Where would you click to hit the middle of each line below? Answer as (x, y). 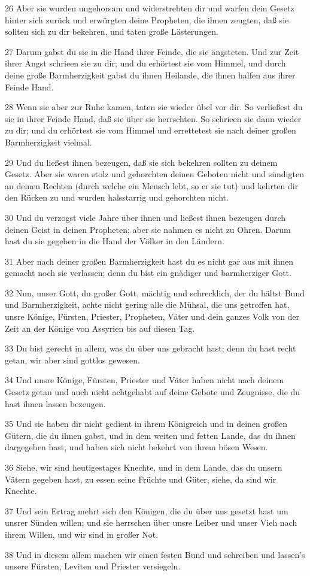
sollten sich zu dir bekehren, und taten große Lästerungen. (112, 31)
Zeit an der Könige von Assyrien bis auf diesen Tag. (100, 328)
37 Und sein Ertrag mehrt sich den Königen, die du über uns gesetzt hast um (147, 510)
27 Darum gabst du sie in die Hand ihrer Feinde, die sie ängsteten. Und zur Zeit (152, 51)
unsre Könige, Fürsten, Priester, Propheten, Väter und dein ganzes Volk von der (152, 316)
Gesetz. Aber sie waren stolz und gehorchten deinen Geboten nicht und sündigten (154, 174)
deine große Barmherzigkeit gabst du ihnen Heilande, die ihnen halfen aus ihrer (150, 75)
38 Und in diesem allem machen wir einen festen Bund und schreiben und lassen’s (155, 554)
